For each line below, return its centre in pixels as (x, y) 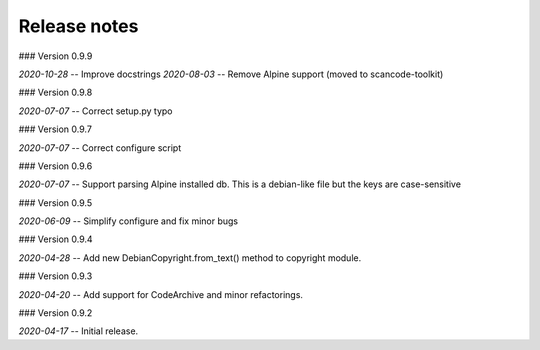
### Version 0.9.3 (55, 276)
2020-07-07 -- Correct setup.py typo (95, 111)
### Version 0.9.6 (55, 166)
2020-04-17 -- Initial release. (78, 331)
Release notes (78, 26)
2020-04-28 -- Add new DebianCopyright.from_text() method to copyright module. (190, 257)
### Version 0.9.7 (55, 129)
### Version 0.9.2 (55, 313)
